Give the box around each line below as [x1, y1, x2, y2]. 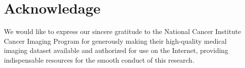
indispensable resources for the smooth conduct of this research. [4, 54, 194, 65]
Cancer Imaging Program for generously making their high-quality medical [4, 35, 227, 46]
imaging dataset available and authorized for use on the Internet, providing [4, 45, 228, 55]
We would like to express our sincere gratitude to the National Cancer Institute [4, 26, 241, 36]
